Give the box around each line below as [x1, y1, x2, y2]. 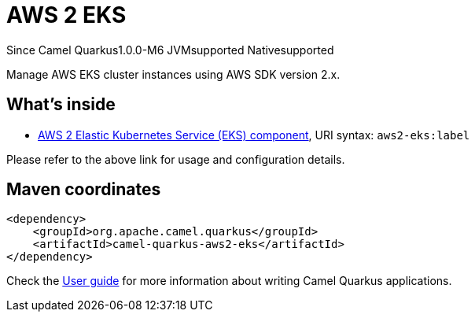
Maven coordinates [6, 179, 161, 200]
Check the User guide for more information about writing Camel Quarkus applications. [6, 274, 452, 288]
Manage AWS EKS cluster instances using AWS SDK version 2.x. [6, 67, 341, 81]
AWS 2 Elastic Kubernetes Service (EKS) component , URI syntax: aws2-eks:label [38, 128, 470, 142]
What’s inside [6, 94, 116, 115]
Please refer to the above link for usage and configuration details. [6, 152, 345, 166]
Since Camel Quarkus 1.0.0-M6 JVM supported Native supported [6, 43, 334, 57]
